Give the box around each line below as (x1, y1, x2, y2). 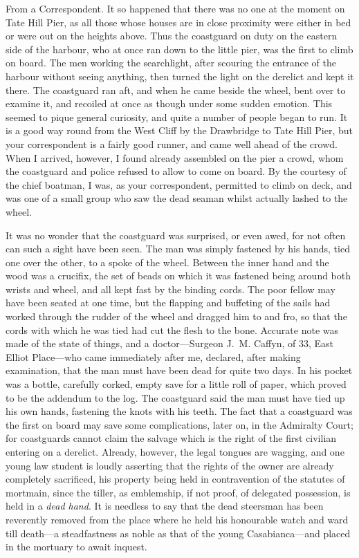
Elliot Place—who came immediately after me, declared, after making (6, 349, 301, 364)
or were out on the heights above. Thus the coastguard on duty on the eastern (6, 28, 338, 43)
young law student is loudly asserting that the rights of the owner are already (6, 458, 334, 472)
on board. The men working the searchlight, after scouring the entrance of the (6, 55, 336, 70)
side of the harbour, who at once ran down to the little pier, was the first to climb (6, 41, 353, 56)
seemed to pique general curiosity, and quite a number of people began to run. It (6, 109, 348, 124)
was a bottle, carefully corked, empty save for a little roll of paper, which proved (6, 377, 347, 391)
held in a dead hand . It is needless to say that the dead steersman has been (6, 499, 324, 513)
